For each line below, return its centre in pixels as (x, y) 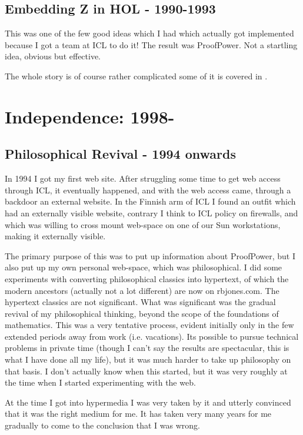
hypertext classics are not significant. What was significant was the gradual (140, 302)
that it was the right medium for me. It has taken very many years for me (138, 414)
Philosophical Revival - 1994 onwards (120, 154)
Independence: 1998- (90, 116)
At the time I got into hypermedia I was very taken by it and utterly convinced (148, 402)
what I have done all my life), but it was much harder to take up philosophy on (148, 359)
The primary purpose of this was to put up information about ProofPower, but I (150, 255)
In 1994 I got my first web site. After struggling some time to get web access (143, 178)
